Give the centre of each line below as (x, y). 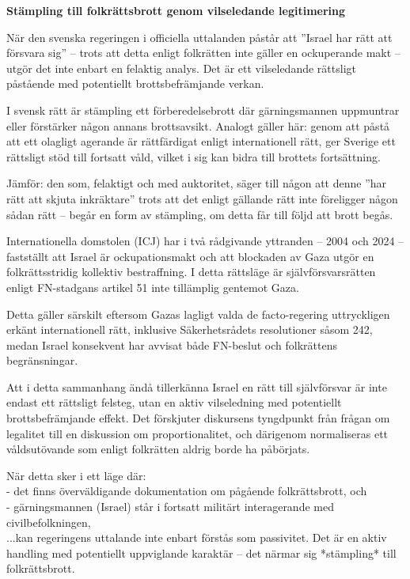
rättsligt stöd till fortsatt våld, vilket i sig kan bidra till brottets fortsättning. (194, 156)
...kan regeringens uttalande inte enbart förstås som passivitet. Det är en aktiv (197, 537)
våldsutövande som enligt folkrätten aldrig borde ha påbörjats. (158, 449)
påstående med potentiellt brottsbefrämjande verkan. (135, 83)
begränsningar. (42, 360)
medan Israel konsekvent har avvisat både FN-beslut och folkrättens (172, 344)
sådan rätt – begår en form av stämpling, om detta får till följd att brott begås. (200, 214)
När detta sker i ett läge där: (76, 475)
